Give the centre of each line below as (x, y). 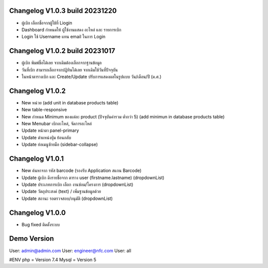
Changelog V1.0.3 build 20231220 (63, 11)
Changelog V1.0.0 (37, 213)
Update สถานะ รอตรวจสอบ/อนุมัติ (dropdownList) (67, 198)
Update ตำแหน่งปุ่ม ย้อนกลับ (46, 137)
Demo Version (32, 239)
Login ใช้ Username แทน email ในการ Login (64, 37)
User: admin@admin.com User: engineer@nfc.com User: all (70, 251)
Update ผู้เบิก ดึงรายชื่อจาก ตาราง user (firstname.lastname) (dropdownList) (93, 178)
